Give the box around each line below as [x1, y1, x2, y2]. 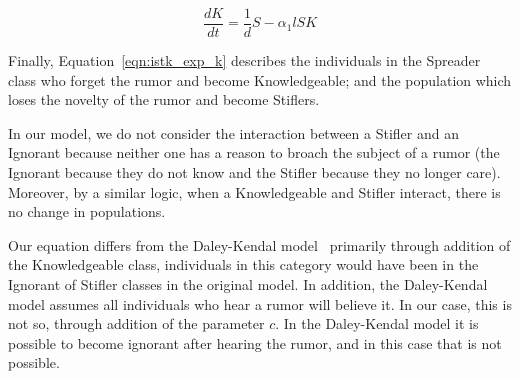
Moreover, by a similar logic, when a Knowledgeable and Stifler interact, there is [8, 181, 501, 202]
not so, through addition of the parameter [8, 313, 265, 334]
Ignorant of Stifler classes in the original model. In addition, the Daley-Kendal [8, 274, 488, 294]
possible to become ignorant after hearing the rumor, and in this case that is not [8, 332, 502, 353]
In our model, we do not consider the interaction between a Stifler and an [8, 122, 459, 143]
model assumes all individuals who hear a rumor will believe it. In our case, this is [8, 293, 512, 314]
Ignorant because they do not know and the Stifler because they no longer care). [8, 162, 501, 183]
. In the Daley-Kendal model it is [275, 313, 479, 334]
